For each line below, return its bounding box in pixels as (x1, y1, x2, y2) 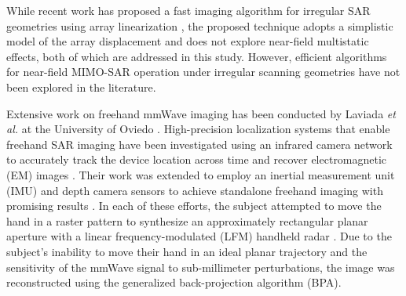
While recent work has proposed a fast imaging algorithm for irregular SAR (6, 2, 371, 18)
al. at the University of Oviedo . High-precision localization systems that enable (6, 121, 390, 137)
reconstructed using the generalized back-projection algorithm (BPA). (6, 274, 342, 291)
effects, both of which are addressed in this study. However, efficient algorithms (6, 48, 387, 64)
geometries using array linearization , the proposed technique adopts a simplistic (6, 17, 393, 34)
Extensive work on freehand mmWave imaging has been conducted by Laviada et (6, 105, 396, 121)
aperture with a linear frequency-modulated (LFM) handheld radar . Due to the (6, 228, 392, 244)
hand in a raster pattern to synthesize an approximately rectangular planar (6, 212, 368, 229)
